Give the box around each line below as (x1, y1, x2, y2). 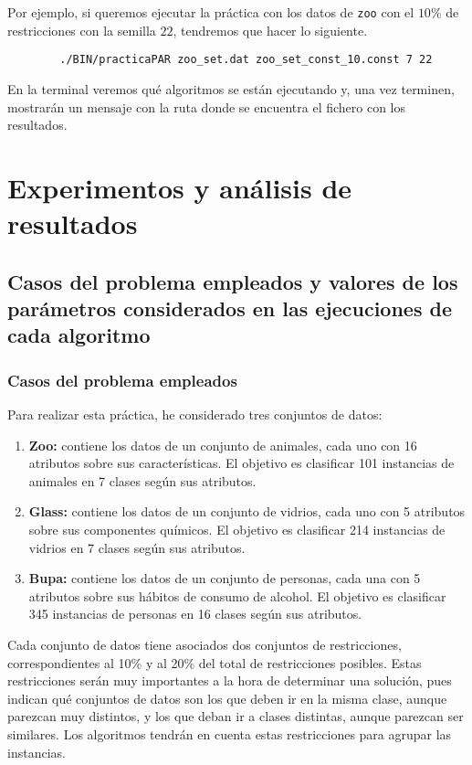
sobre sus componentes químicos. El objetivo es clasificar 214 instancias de (28, 520, 446, 538)
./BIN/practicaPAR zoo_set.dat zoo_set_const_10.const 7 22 (59, 53, 433, 67)
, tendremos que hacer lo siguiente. (173, 20, 368, 39)
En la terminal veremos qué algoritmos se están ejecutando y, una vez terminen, (7, 79, 455, 98)
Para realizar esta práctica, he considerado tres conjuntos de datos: (7, 405, 383, 424)
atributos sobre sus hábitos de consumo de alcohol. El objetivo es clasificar (28, 586, 446, 605)
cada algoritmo (7, 321, 151, 349)
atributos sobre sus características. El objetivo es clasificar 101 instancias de (28, 453, 455, 473)
